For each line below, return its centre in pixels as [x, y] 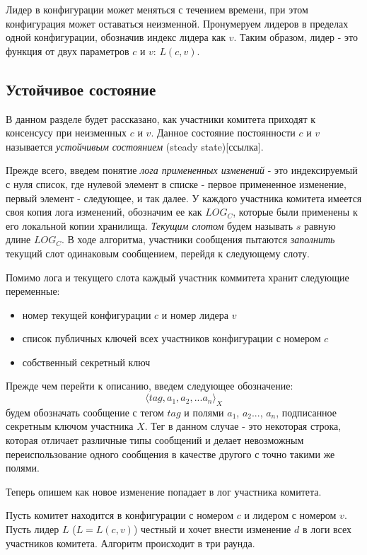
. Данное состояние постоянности [223, 133]
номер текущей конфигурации [87, 314]
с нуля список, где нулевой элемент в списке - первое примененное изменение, [176, 183]
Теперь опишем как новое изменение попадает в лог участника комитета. [164, 491]
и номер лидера [195, 314]
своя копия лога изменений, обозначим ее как [104, 212]
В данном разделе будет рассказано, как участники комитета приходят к [161, 118]
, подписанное [306, 412]
